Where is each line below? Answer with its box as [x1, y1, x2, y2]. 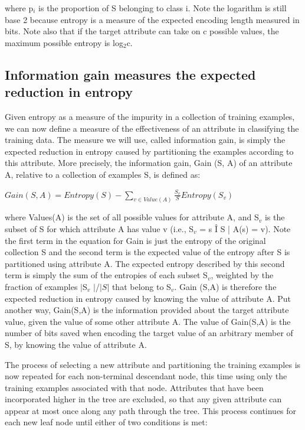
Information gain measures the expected [5, 65, 256, 83]
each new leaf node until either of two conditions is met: [5, 416, 208, 428]
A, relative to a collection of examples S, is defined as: [5, 168, 201, 180]
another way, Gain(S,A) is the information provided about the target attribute [5, 304, 289, 316]
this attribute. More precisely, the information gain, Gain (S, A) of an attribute [5, 157, 293, 169]
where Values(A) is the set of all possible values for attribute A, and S [5, 211, 259, 223]
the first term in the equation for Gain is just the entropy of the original [5, 234, 266, 246]
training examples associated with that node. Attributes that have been [5, 381, 264, 393]
